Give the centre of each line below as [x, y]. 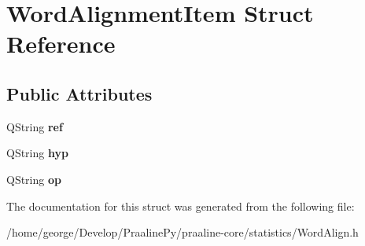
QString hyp [37, 153]
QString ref [35, 126]
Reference [61, 44]
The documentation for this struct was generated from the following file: [181, 206]
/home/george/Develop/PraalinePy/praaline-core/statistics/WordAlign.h [182, 232]
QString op [34, 179]
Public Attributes [79, 93]
